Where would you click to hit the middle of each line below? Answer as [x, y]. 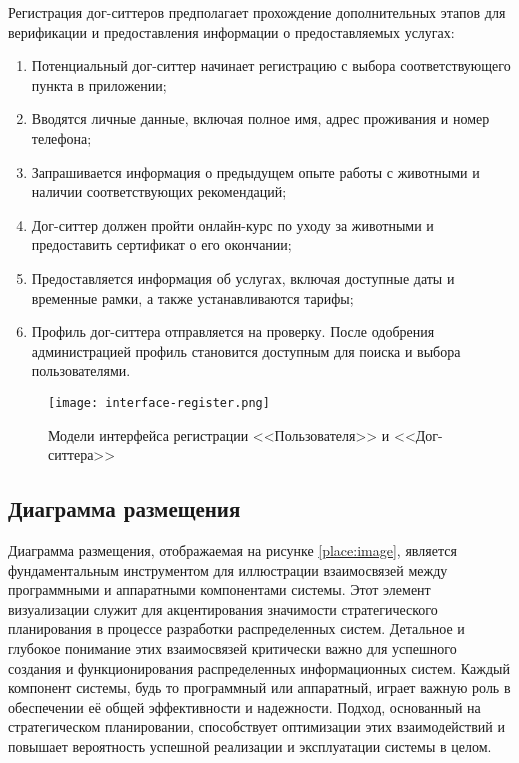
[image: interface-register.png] [159, 402]
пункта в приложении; [99, 84]
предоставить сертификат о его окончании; [161, 244]
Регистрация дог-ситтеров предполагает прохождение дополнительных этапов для [257, 12]
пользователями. [81, 370]
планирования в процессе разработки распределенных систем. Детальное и [236, 628]
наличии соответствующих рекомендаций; [159, 191]
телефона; [61, 137]
